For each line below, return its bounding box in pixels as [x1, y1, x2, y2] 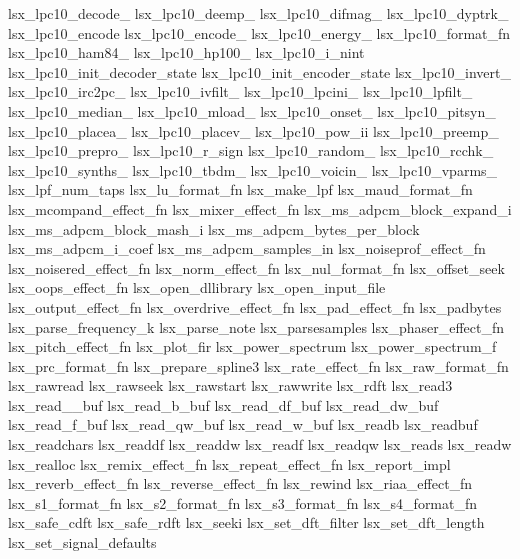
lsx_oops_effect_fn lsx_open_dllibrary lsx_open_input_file [8, 277, 386, 298]
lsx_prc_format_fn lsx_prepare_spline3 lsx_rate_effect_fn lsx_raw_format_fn [8, 355, 509, 376]
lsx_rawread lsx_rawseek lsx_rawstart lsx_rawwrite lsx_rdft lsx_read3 [8, 375, 453, 396]
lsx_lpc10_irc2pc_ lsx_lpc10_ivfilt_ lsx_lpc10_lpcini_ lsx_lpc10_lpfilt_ [8, 81, 473, 102]
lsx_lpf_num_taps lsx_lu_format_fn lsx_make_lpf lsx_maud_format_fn [8, 179, 473, 200]
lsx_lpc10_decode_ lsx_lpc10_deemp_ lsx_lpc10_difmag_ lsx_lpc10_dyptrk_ [8, 3, 509, 23]
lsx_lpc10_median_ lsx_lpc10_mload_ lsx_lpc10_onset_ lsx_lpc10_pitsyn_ [8, 100, 496, 121]
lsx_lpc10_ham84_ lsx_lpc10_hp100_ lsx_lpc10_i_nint [8, 42, 365, 63]
